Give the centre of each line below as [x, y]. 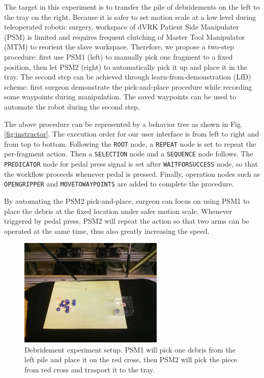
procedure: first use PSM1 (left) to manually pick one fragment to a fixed [119, 56]
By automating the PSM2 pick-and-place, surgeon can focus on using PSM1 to [127, 200]
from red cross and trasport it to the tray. [90, 370]
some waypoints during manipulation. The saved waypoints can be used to [120, 97]
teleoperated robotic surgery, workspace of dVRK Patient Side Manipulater [122, 27]
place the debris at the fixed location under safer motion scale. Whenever [118, 211]
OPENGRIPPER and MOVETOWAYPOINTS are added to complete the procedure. [119, 184]
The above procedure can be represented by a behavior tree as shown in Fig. [123, 124]
